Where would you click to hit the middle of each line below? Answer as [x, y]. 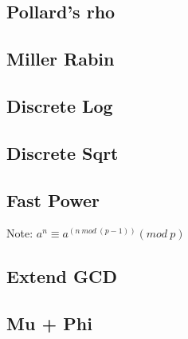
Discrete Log [60, 105]
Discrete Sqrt [63, 152]
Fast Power [53, 199]
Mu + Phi [49, 323]
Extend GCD [62, 276]
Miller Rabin [61, 59]
